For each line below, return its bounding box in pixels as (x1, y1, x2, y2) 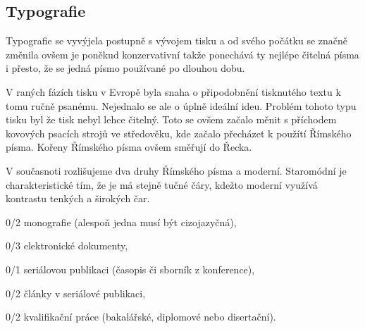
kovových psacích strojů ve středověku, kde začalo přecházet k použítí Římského (6, 125, 352, 140)
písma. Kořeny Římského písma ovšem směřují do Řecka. (6, 139, 252, 154)
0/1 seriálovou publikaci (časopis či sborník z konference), (6, 261, 255, 276)
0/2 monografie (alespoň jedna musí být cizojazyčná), (6, 214, 237, 229)
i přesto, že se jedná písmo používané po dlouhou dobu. (6, 61, 245, 75)
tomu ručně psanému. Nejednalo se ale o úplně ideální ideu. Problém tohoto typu (6, 98, 357, 113)
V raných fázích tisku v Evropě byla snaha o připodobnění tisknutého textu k (6, 84, 341, 99)
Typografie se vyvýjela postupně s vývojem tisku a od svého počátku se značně (6, 33, 348, 48)
